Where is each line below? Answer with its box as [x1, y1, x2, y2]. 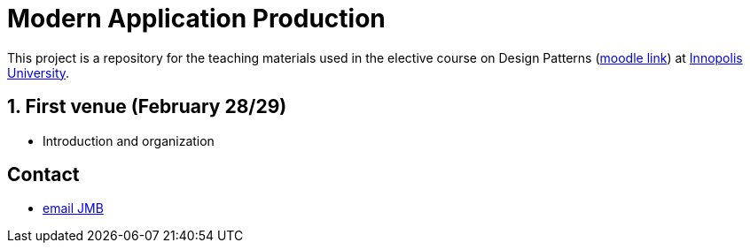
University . [7, 64, 70, 80]
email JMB [43, 201, 104, 216]
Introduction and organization [43, 133, 215, 148]
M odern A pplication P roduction [7, 4, 386, 34]
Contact [7, 163, 80, 186]
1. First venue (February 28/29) [7, 95, 287, 118]
